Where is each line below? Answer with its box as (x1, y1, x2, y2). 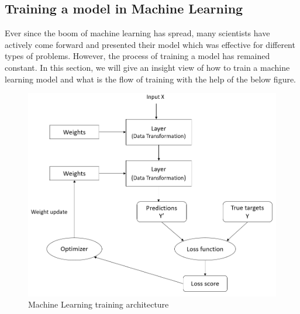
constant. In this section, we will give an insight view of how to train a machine (5, 61, 290, 73)
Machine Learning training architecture (28, 298, 169, 310)
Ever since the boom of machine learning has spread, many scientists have (5, 27, 270, 39)
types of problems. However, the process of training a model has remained (5, 50, 270, 62)
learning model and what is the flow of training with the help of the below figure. (5, 73, 296, 85)
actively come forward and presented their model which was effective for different (5, 38, 295, 50)
